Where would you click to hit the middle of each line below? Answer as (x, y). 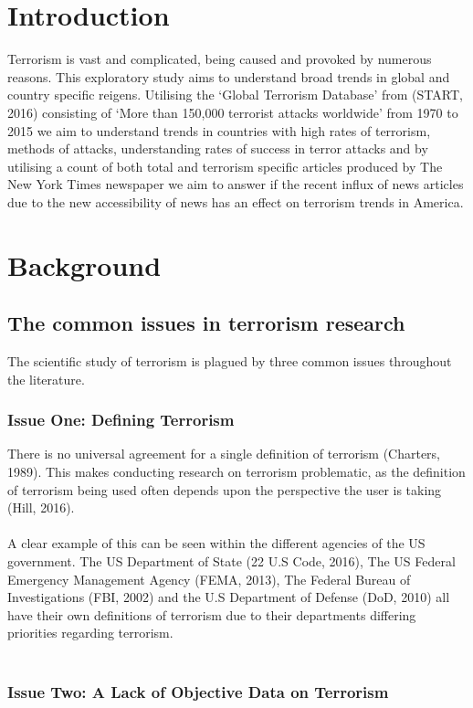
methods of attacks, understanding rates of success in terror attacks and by (218, 148)
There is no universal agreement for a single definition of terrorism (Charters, (224, 454)
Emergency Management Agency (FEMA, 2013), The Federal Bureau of (209, 579)
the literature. (46, 379)
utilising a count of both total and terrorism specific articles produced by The (225, 166)
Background (84, 264)
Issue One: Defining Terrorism (121, 420)
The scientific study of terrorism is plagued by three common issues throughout (230, 361)
